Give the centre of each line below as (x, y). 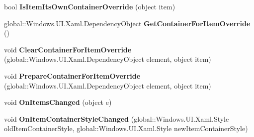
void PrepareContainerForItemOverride (72, 75)
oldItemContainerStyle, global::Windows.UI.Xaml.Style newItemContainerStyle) (126, 128)
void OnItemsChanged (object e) (58, 102)
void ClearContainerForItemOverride (68, 49)
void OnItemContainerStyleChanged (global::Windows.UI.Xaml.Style (117, 118)
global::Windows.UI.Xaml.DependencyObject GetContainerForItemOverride (127, 23)
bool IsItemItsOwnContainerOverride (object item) (90, 6)
